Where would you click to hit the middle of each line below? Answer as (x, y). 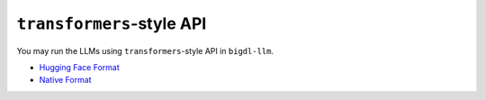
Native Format (65, 80)
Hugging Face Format (80, 67)
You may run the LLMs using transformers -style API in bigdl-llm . (145, 50)
